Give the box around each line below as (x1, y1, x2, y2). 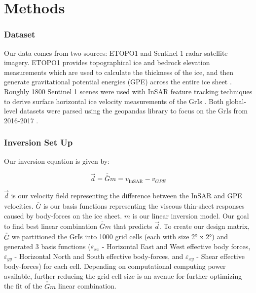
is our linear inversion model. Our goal (132, 210, 249, 220)
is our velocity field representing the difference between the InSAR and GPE (11, 190, 242, 201)
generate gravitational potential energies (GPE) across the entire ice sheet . (4, 76, 232, 87)
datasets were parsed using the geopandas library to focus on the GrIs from (19, 106, 248, 116)
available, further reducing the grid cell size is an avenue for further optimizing (4, 270, 242, 281)
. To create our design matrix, (159, 221, 250, 231)
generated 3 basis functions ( (4, 241, 91, 252)
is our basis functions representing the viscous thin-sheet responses (43, 201, 245, 211)
